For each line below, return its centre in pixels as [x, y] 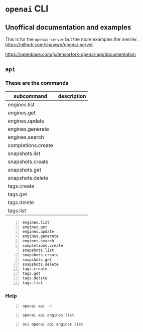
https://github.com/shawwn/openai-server [49, 45]
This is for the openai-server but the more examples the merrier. [71, 39]
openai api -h [37, 306]
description [72, 96]
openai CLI [27, 9]
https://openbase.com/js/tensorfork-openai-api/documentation [70, 54]
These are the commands [37, 83]
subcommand [30, 96]
